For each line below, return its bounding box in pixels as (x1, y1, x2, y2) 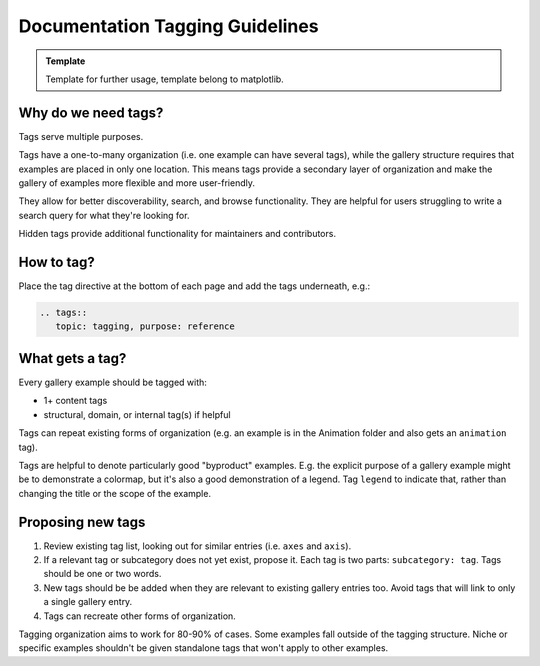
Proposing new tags (18, 513, 146, 530)
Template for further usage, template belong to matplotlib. (45, 73, 284, 85)
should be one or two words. (43, 568, 162, 580)
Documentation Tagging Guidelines (18, 15, 319, 37)
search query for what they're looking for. (18, 209, 190, 221)
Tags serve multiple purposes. (18, 130, 144, 142)
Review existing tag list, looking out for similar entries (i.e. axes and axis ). (43, 540, 352, 552)
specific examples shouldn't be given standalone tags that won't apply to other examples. (18, 642, 389, 654)
